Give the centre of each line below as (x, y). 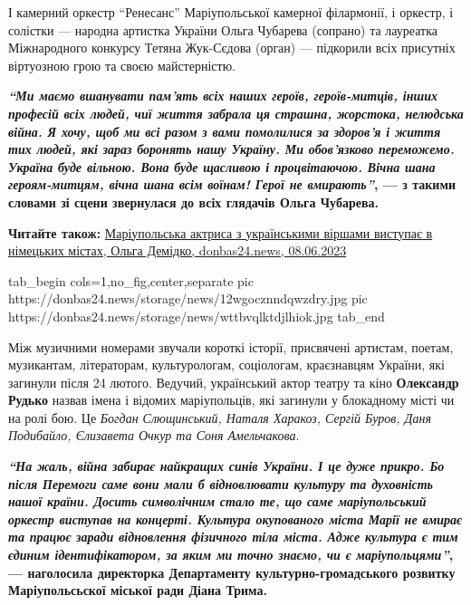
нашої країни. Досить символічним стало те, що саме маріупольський (217, 501)
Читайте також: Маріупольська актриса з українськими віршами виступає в (221, 232)
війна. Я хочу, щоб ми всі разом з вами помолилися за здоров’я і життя (225, 131)
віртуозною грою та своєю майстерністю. (122, 65)
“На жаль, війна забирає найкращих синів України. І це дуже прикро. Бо (226, 466)
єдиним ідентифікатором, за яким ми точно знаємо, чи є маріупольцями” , (231, 555)
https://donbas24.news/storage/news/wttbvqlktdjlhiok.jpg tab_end (197, 316)
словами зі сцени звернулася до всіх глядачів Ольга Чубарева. (193, 202)
